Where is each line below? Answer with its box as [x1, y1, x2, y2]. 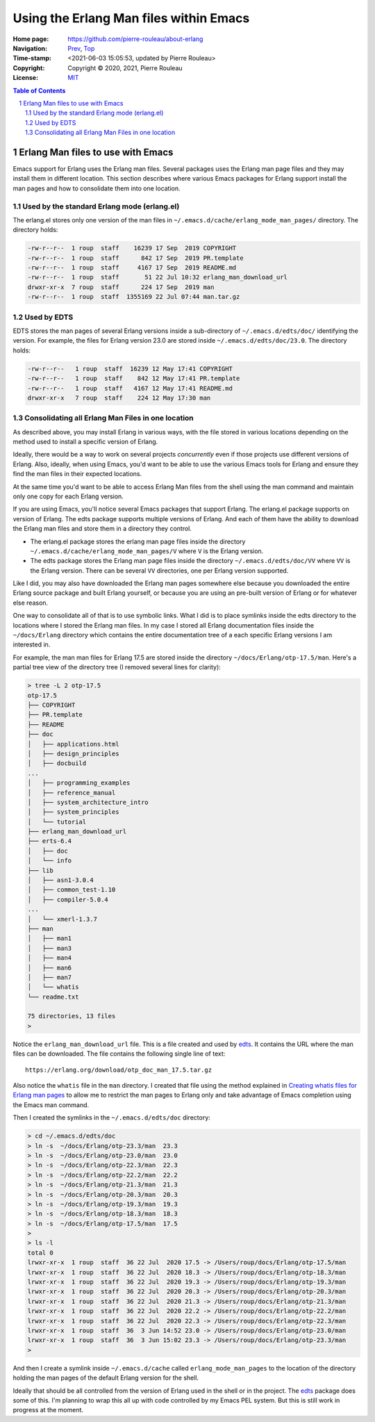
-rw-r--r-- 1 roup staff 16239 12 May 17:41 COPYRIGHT [27, 365, 233, 373]
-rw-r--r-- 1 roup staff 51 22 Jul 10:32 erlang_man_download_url [27, 273, 288, 281]
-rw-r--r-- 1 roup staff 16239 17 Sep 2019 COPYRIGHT [27, 244, 237, 252]
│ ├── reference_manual [27, 789, 116, 796]
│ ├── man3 [27, 944, 72, 952]
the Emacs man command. [12, 1100, 90, 1109]
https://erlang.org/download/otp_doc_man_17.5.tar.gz [25, 1065, 212, 1074]
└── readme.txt [27, 992, 79, 1001]
